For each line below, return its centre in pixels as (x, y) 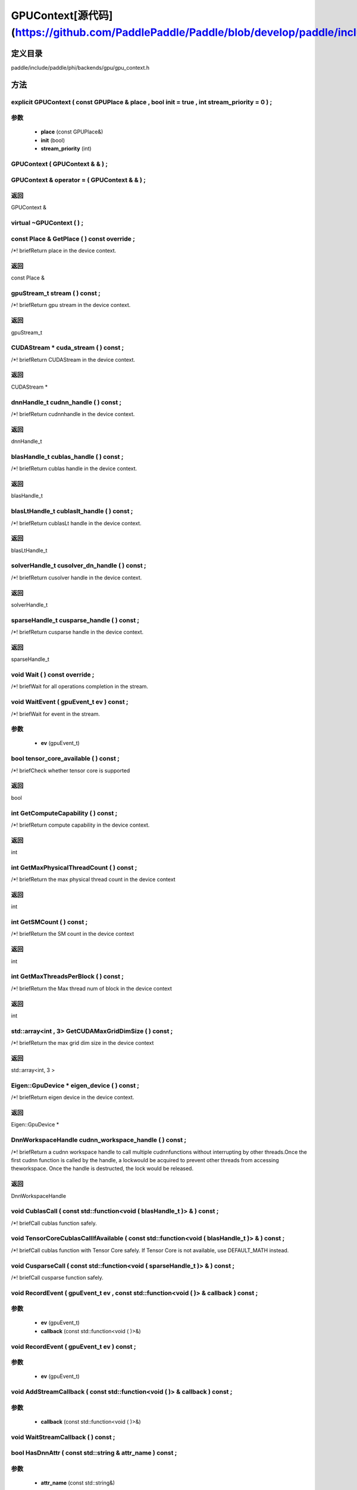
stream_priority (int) (66, 148)
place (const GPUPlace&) (72, 132)
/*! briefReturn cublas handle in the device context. (74, 468)
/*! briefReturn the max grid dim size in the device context (82, 1043)
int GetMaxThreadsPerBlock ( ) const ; (68, 976)
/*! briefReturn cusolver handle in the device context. (76, 578)
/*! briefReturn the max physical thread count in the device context (93, 880)
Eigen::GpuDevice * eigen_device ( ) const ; (75, 1085)
